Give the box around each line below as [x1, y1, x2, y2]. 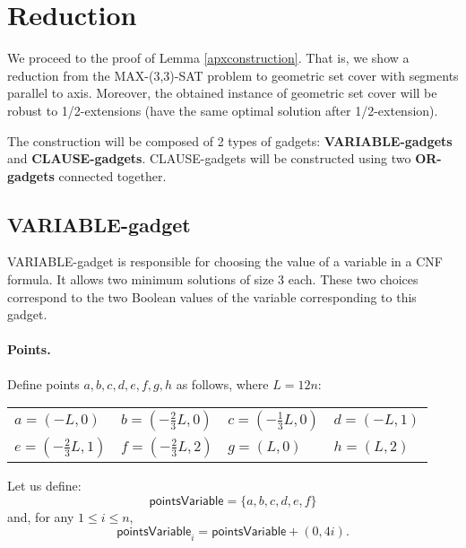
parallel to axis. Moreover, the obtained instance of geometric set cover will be [7, 83, 437, 102]
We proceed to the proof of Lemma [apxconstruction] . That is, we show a [7, 48, 410, 67]
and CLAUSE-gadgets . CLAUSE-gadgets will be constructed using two [7, 149, 411, 168]
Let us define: [7, 476, 82, 495]
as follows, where [176, 374, 269, 393]
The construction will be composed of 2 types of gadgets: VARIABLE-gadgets [7, 131, 453, 150]
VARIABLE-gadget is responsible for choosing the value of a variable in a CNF [7, 252, 443, 271]
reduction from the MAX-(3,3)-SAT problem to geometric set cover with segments [7, 65, 459, 84]
